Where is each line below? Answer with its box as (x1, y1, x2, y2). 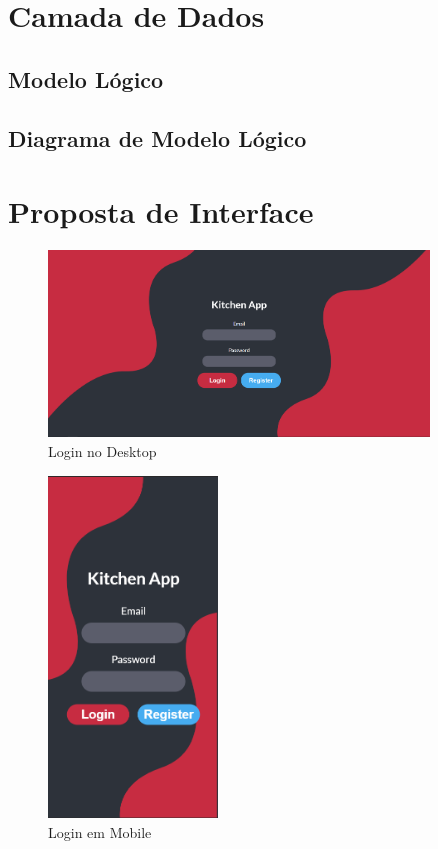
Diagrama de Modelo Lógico (8, 122, 307, 153)
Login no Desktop (48, 440, 157, 461)
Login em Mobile (48, 821, 152, 842)
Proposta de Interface (8, 191, 314, 232)
